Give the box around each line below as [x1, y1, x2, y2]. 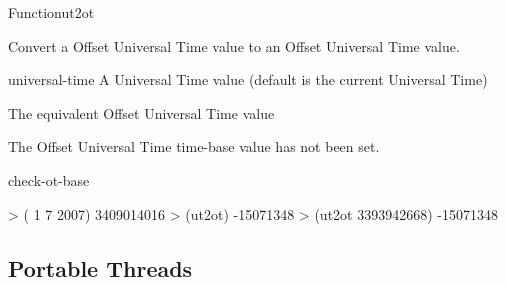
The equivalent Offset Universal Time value [8, 102, 275, 123]
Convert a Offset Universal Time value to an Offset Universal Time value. [8, 35, 460, 56]
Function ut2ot [8, 2, 95, 22]
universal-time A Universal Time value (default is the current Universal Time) [8, 69, 488, 90]
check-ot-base [8, 169, 90, 190]
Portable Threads [8, 252, 193, 283]
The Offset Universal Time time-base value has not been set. [8, 136, 380, 157]
